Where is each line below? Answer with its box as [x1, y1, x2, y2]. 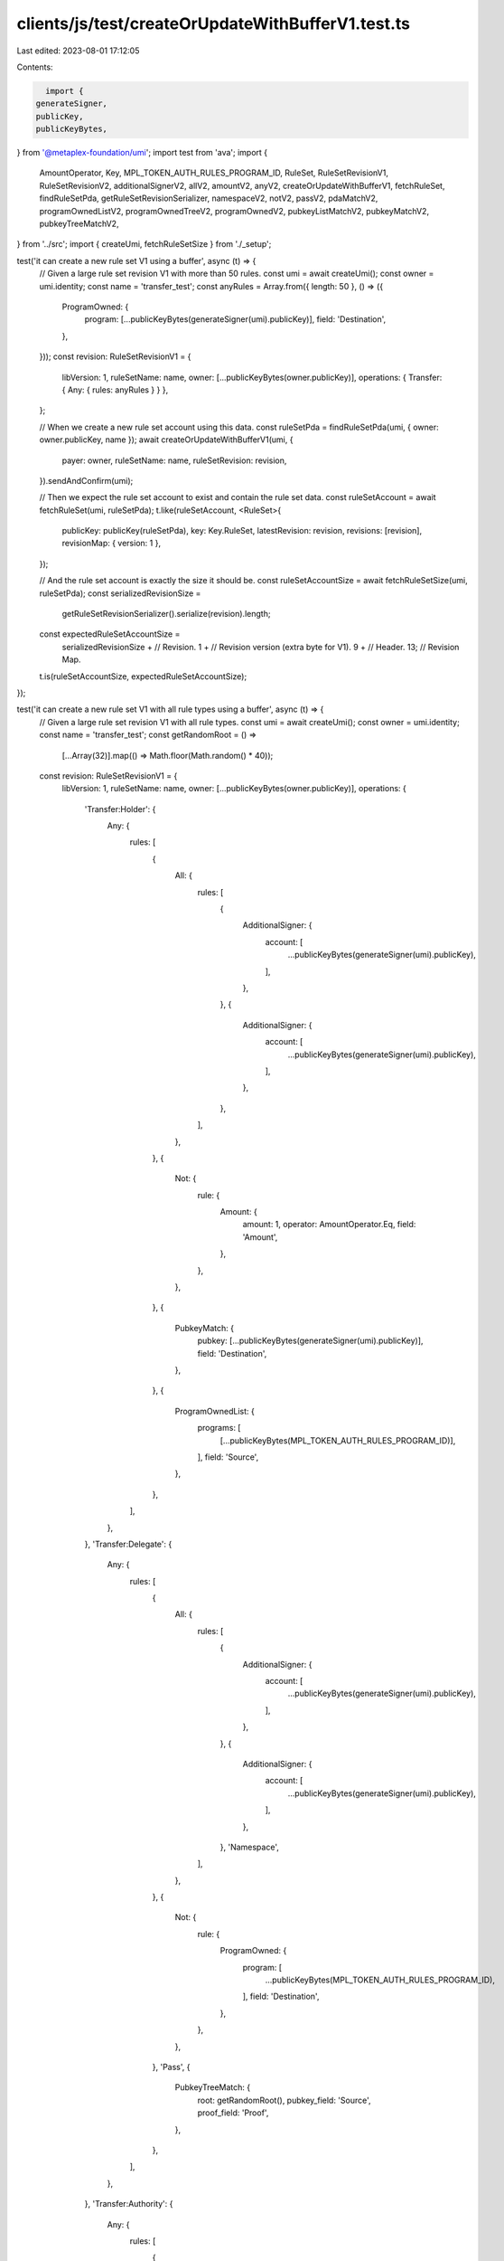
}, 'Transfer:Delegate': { [84, 1538, 173, 1549]
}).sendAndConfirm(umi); [39, 475, 134, 486]
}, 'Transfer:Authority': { [84, 2199, 173, 2209]
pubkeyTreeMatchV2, [39, 218, 119, 230]
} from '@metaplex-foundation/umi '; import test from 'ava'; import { [16, 147, 268, 158]
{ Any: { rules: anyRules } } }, [61, 384, 169, 395]
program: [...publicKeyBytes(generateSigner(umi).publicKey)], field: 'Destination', [84, 314, 387, 325]
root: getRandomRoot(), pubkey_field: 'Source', [197, 2095, 371, 2105]
